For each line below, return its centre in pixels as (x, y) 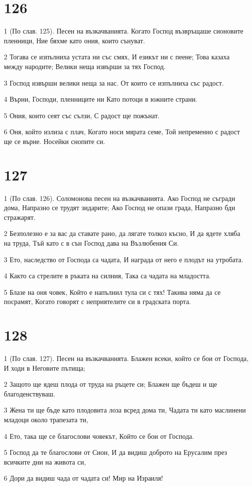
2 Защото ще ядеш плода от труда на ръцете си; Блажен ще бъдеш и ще (110, 384)
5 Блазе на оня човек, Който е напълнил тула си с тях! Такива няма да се (112, 292)
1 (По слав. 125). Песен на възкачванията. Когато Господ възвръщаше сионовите (124, 31)
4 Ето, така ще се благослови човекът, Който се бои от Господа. (99, 436)
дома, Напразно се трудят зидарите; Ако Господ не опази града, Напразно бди (120, 207)
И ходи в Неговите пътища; (45, 368)
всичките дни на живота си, (45, 461)
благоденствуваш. (30, 393)
